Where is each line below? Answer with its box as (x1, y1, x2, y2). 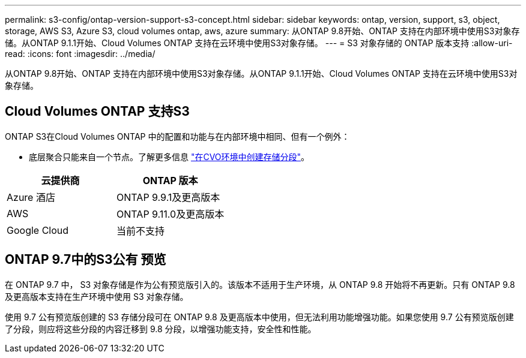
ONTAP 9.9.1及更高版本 (116, 191, 220, 203)
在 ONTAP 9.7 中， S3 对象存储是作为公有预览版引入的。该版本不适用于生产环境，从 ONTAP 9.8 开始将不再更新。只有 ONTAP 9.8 (5, 279, 515, 290)
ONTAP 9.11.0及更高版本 (116, 207, 225, 220)
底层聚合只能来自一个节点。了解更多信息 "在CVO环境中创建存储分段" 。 (29, 151, 310, 162)
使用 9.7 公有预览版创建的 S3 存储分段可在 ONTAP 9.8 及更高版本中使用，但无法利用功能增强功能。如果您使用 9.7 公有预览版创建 (5, 311, 514, 322)
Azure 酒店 (7, 191, 55, 203)
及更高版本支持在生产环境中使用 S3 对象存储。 (5, 291, 189, 302)
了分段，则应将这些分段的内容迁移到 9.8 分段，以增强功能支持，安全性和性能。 (5, 323, 316, 334)
